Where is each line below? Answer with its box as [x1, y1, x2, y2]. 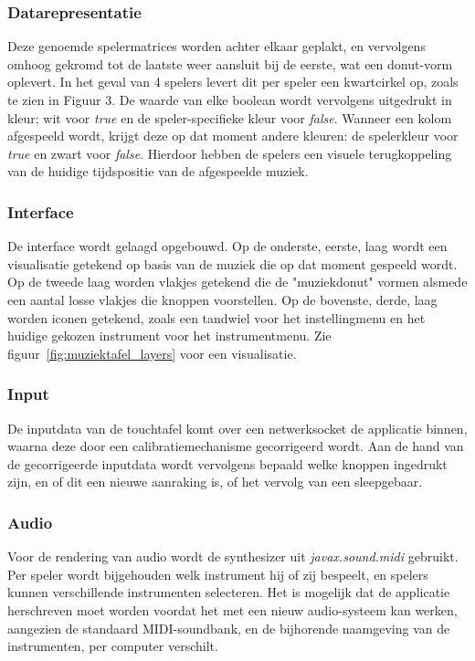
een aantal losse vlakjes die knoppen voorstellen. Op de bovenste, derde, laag [7, 289, 438, 309]
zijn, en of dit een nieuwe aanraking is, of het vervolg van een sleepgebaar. [7, 472, 423, 491]
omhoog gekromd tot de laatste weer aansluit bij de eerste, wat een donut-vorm [7, 54, 453, 73]
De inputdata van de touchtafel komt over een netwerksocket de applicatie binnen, [7, 418, 468, 437]
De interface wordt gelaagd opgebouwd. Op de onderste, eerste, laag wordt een [7, 236, 448, 256]
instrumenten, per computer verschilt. [7, 636, 218, 656]
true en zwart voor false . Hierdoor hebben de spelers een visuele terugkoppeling [7, 143, 452, 163]
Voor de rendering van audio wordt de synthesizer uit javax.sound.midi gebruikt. [7, 547, 459, 566]
